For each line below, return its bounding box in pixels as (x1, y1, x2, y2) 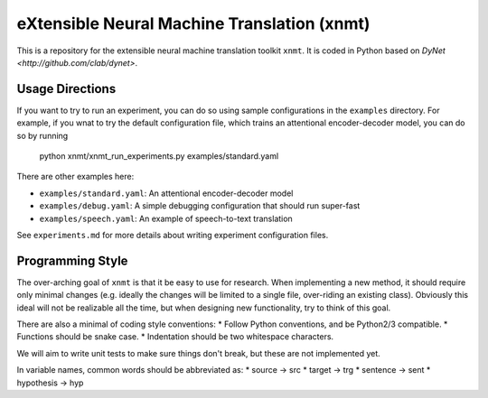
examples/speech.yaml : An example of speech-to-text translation (39, 213, 293, 224)
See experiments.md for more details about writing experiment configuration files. (16, 229, 329, 240)
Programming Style (16, 253, 128, 268)
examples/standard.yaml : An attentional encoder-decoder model (39, 188, 294, 199)
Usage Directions (16, 81, 117, 97)
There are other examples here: (16, 171, 135, 182)
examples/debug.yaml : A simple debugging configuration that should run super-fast (39, 200, 361, 211)
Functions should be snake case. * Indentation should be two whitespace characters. (16, 331, 334, 342)
